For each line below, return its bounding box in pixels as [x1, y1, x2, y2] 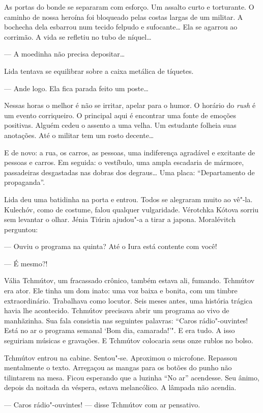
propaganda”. [4, 177, 45, 187]
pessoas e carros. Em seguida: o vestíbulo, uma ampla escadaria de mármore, [4, 157, 244, 168]
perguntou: [4, 224, 38, 234]
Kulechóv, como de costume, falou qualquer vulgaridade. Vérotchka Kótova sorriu [4, 204, 259, 214]
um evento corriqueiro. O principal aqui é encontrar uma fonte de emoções [4, 109, 237, 120]
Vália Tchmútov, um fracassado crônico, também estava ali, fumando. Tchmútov [4, 275, 255, 286]
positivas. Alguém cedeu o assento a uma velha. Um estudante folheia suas [4, 120, 237, 130]
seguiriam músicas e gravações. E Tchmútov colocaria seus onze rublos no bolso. [4, 335, 253, 346]
